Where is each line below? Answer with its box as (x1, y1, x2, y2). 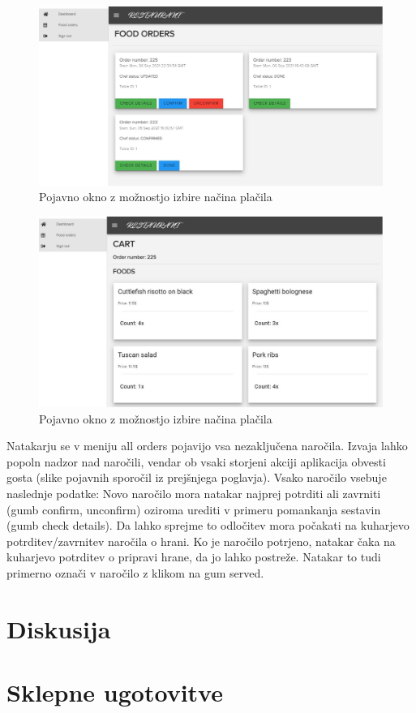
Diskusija (6, 612, 111, 645)
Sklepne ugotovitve (6, 676, 223, 709)
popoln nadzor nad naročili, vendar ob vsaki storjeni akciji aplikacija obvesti (6, 453, 386, 470)
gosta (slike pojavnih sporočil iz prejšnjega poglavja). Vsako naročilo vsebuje (6, 469, 387, 486)
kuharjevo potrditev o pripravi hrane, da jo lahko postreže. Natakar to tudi (6, 548, 381, 565)
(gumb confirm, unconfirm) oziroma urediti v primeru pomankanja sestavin (6, 500, 381, 518)
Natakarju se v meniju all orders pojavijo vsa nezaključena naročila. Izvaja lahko (6, 437, 408, 454)
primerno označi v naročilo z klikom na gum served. (6, 565, 264, 581)
